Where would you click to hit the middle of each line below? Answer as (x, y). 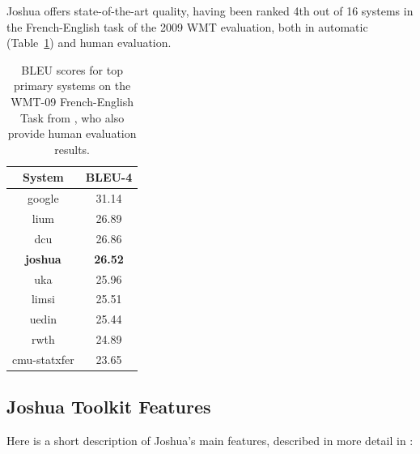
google (43, 198)
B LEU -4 (109, 177)
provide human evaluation (72, 133)
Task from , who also (72, 117)
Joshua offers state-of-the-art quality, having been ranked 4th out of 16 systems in (210, 11)
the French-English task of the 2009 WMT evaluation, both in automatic (187, 26)
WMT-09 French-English (72, 101)
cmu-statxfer (43, 359)
